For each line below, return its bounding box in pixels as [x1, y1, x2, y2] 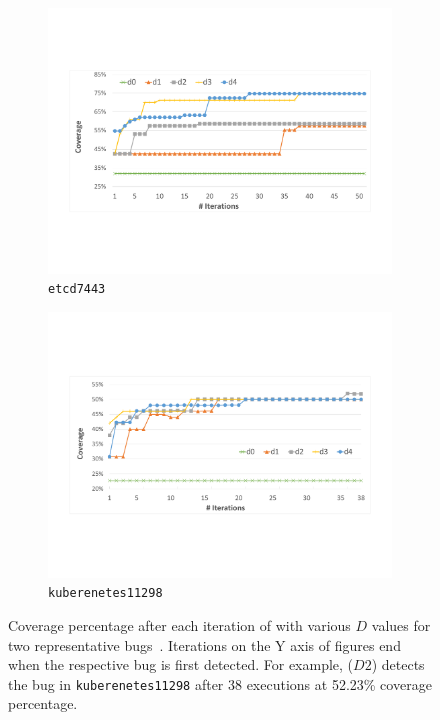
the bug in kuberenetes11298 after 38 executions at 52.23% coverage [8, 673, 432, 694]
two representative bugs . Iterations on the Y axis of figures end [8, 634, 401, 655]
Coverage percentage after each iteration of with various [8, 614, 351, 635]
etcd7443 [48, 282, 106, 297]
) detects [371, 654, 425, 675]
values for [371, 614, 431, 635]
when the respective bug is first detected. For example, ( [8, 654, 354, 675]
